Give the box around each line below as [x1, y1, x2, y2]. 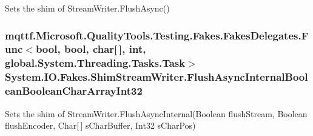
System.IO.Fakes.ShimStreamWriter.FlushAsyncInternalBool [5, 69, 308, 84]
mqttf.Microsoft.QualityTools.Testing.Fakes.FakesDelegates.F [5, 27, 309, 42]
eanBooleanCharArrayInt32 [5, 83, 143, 98]
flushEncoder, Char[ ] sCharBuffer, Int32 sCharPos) [5, 119, 196, 132]
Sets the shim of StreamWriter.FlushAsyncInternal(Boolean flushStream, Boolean [5, 107, 308, 120]
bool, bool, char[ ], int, [35, 41, 146, 56]
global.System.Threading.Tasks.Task [5, 55, 186, 70]
